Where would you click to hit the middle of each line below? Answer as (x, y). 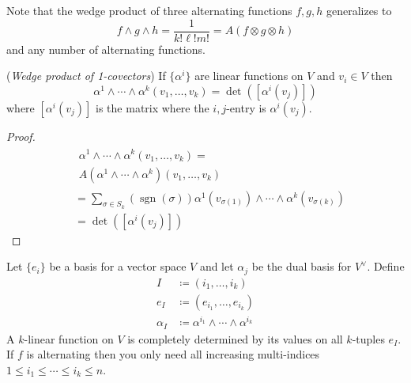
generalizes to (359, 10)
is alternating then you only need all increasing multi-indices (173, 354)
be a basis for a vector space (118, 266)
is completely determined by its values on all (235, 338)
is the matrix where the (153, 107)
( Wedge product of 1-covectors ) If (86, 76)
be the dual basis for (302, 266)
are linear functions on (249, 76)
